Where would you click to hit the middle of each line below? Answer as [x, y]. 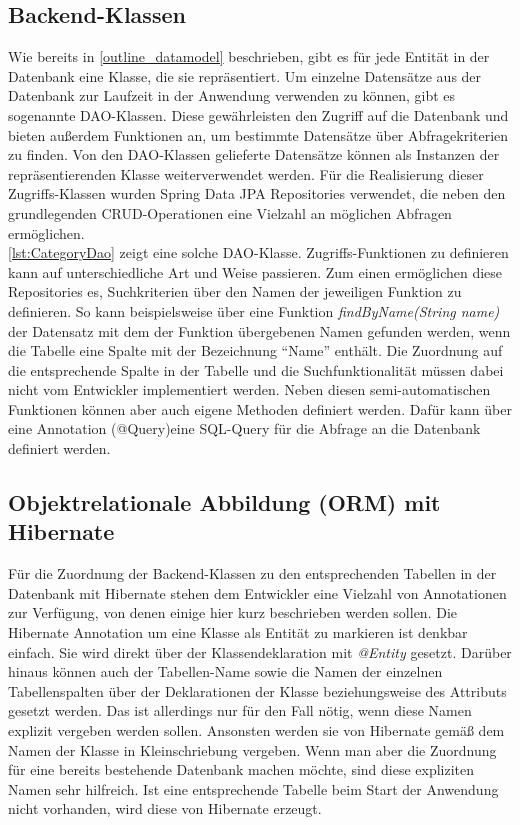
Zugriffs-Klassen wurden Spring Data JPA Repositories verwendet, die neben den [257, 193]
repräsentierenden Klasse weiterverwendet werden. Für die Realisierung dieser [246, 173]
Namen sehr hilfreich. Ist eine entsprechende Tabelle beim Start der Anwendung [253, 788]
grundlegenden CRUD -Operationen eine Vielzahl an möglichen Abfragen [230, 212]
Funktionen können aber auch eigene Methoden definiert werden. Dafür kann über [260, 408]
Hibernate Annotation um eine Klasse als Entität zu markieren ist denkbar [238, 632]
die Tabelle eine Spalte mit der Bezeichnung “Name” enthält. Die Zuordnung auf [255, 350]
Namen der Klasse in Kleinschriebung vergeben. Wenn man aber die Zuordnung [252, 749]
